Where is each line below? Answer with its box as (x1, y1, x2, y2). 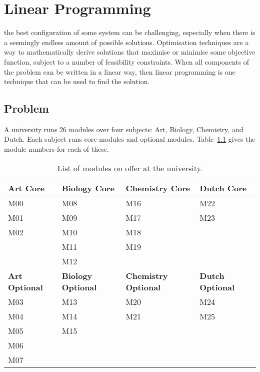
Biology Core (61, 182, 114, 194)
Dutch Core (199, 182, 247, 194)
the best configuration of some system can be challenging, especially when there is (4, 27, 255, 38)
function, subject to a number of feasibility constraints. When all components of (4, 56, 249, 67)
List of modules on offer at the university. (57, 162, 203, 174)
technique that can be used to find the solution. (4, 76, 150, 87)
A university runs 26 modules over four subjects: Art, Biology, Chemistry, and (4, 124, 243, 134)
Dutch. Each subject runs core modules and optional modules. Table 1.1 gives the (4, 134, 255, 144)
